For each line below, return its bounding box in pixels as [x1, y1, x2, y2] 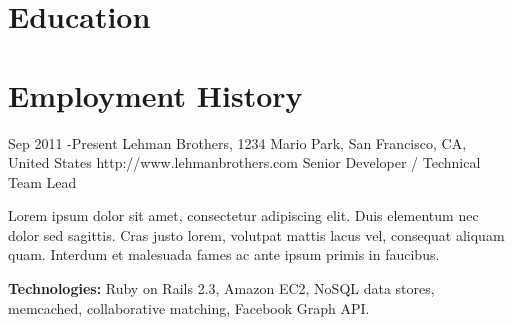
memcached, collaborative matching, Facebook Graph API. [8, 297, 370, 318]
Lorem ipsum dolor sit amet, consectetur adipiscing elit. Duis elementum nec [8, 205, 479, 226]
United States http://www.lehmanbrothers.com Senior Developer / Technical [8, 152, 481, 173]
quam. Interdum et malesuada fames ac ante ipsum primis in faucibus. [8, 244, 440, 265]
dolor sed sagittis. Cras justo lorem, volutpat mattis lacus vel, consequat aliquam [8, 224, 505, 245]
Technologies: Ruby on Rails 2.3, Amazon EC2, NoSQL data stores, [8, 278, 435, 299]
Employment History [8, 74, 303, 115]
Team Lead [8, 171, 77, 192]
